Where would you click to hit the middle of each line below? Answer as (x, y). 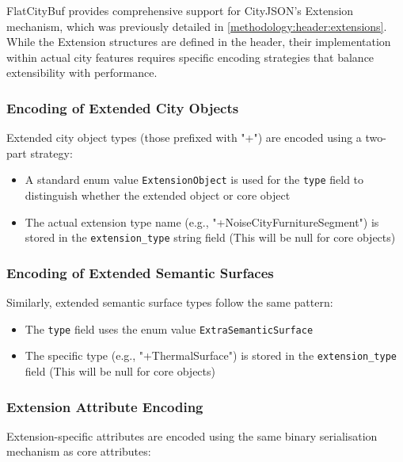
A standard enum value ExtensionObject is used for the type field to (194, 179)
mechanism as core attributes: (79, 451)
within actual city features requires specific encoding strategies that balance (190, 57)
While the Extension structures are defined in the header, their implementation (199, 42)
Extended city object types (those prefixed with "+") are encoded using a (184, 137)
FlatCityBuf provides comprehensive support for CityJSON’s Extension (180, 10)
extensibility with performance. (82, 73)
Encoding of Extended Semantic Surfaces (140, 272)
